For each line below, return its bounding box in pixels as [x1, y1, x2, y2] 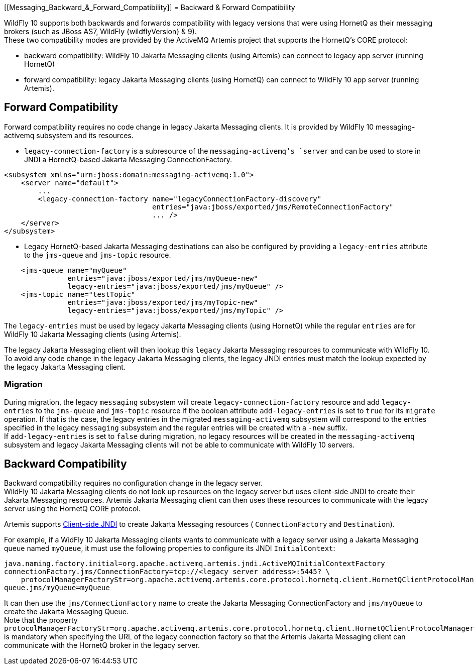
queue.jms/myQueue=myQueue [4, 584, 110, 592]
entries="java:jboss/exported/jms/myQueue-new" [67, 274, 258, 282]
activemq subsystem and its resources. [4, 131, 134, 140]
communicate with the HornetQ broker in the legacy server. [4, 641, 200, 650]
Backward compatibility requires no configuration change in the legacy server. [4, 479, 263, 488]
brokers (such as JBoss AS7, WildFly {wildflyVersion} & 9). [4, 27, 197, 36]
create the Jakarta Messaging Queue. [4, 607, 129, 616]
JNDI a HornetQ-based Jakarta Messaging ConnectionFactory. [24, 155, 232, 164]
